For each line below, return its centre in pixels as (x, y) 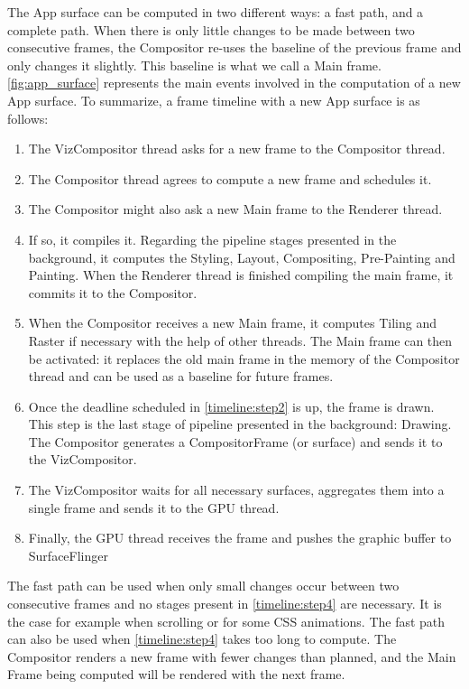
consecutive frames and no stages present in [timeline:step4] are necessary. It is (225, 604)
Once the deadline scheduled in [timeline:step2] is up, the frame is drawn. (231, 406)
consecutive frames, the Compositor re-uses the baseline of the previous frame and (234, 47)
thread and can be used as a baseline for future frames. (181, 376)
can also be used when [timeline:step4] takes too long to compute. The (202, 639)
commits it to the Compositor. (113, 292)
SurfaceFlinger (68, 555)
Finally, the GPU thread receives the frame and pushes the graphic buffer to (240, 538)
